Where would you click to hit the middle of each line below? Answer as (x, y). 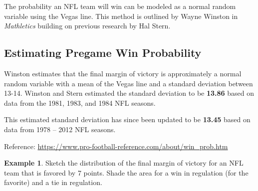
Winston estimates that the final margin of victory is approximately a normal (123, 73)
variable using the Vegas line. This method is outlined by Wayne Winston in (121, 16)
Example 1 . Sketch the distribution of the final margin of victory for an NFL (124, 163)
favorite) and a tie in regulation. (53, 182)
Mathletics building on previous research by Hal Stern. (87, 26)
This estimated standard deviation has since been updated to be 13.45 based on (127, 119)
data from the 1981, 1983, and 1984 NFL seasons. (80, 102)
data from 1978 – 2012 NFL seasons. (60, 129)
